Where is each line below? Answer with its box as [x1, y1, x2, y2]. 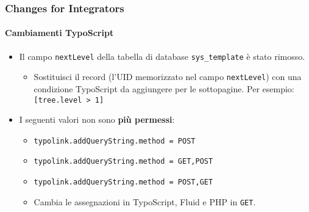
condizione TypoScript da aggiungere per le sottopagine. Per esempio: [34, 82, 294, 95]
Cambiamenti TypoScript [5, 26, 114, 39]
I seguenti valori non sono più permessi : [19, 113, 175, 126]
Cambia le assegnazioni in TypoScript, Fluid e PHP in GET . [34, 195, 256, 208]
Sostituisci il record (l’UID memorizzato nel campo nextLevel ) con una [34, 70, 302, 83]
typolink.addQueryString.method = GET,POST [34, 157, 213, 166]
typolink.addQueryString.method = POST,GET [34, 178, 213, 187]
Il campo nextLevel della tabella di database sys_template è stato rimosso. [19, 49, 305, 62]
